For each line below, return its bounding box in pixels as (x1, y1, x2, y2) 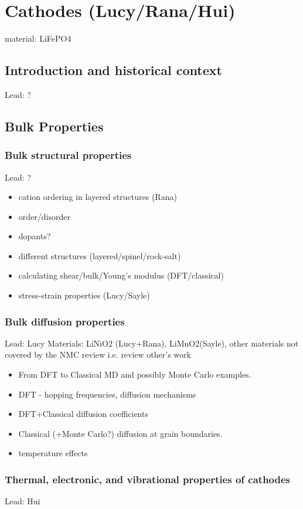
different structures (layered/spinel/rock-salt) (18, 249, 181, 262)
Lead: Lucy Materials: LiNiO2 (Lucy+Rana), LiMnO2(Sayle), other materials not (5, 337, 299, 349)
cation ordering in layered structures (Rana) (18, 191, 177, 203)
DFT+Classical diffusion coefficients (18, 408, 148, 420)
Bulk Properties (5, 117, 104, 135)
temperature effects (18, 447, 88, 459)
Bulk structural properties (5, 148, 132, 162)
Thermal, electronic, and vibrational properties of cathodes (5, 471, 291, 486)
